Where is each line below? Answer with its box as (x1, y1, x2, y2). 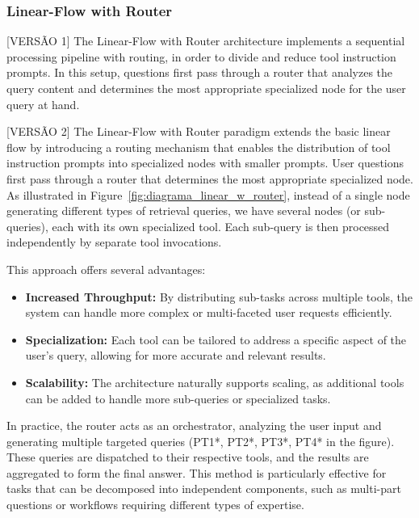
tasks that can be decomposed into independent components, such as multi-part (6, 480, 401, 497)
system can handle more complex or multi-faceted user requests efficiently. (25, 304, 392, 321)
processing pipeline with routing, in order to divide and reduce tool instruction (6, 48, 396, 65)
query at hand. (6, 95, 80, 112)
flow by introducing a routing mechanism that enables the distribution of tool (6, 138, 391, 155)
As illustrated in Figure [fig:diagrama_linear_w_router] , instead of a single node (6, 186, 410, 203)
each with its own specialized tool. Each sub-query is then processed (52, 217, 390, 234)
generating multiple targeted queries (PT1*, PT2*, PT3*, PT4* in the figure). (6, 432, 395, 449)
